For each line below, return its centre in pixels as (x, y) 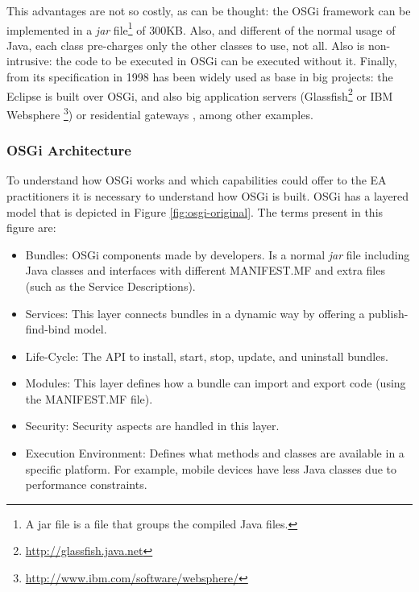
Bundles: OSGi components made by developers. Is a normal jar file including (218, 254)
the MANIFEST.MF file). (89, 398)
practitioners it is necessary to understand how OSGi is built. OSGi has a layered (208, 195)
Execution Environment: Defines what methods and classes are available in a (215, 453)
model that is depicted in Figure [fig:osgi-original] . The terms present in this (195, 211)
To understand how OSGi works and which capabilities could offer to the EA (197, 180)
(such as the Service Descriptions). (110, 286)
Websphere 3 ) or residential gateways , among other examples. (160, 113)
